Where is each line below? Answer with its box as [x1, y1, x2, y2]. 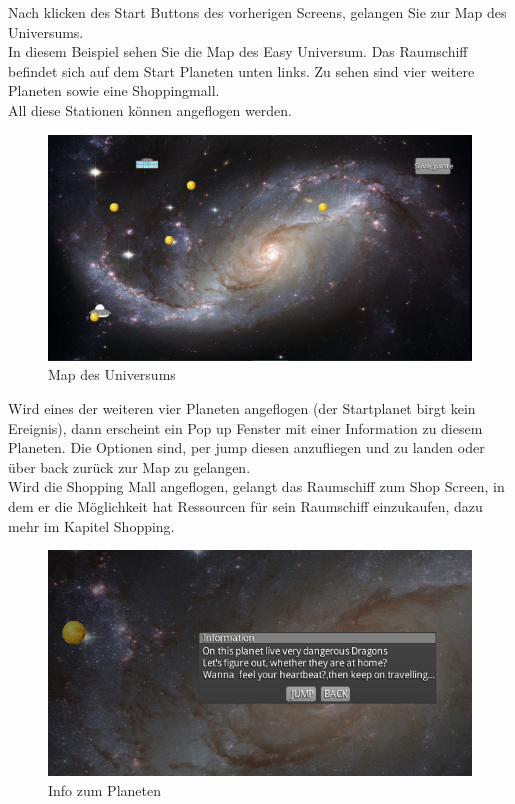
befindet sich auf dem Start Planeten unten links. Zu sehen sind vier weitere [8, 60, 475, 81]
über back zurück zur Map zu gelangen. [8, 456, 251, 477]
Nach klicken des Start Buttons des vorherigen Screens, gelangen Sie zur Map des [8, 2, 507, 22]
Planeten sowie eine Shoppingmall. [8, 80, 220, 101]
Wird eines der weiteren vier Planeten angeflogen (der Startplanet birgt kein [8, 398, 476, 419]
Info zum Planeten [48, 780, 161, 800]
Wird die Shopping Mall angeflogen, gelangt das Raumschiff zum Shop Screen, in [8, 476, 505, 497]
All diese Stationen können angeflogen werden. [8, 99, 293, 120]
